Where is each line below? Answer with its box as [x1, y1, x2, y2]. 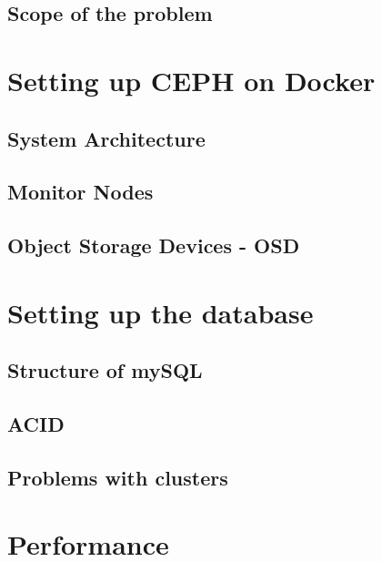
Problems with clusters [7, 463, 228, 491]
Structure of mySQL [7, 356, 203, 384]
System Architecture [7, 124, 206, 152]
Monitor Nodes [7, 178, 154, 206]
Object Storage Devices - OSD [7, 231, 300, 260]
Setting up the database [7, 293, 314, 331]
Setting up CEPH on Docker [7, 61, 376, 98]
